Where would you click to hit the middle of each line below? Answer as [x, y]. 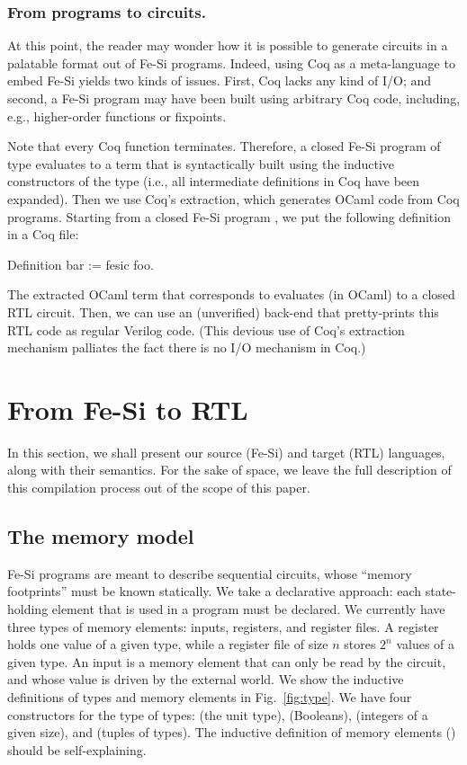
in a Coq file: [43, 234]
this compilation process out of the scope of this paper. [159, 488]
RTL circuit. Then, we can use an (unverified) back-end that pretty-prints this [223, 311]
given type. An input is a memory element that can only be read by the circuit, [227, 661]
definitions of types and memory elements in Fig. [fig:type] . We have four [210, 696]
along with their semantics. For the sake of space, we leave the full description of [229, 470]
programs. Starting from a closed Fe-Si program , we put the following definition [229, 216]
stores [360, 644]
